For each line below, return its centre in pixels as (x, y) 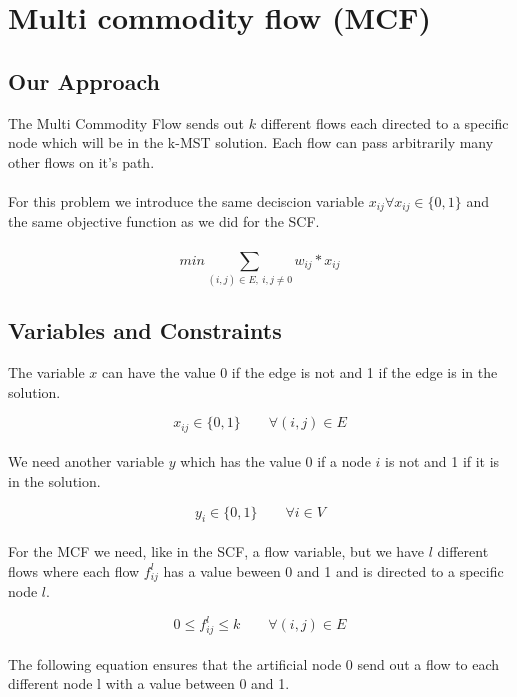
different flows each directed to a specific (384, 122)
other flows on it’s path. (81, 161)
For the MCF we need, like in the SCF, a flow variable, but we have (216, 550)
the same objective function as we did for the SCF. (164, 221)
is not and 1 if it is (442, 461)
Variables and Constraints (145, 330)
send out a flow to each (428, 663)
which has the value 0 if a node (275, 461)
